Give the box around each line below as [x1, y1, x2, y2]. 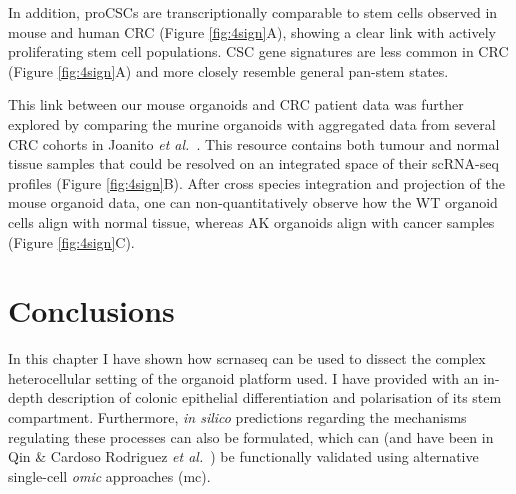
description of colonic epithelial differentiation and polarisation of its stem [47, 387, 502, 408]
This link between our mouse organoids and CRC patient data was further [8, 94, 464, 115]
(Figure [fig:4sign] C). [8, 231, 135, 252]
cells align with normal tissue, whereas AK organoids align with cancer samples [8, 211, 495, 232]
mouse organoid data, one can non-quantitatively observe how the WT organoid [8, 192, 498, 213]
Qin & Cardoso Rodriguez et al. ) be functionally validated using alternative [8, 446, 479, 467]
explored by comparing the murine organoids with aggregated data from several [8, 113, 496, 134]
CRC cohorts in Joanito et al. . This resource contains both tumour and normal [8, 133, 500, 154]
